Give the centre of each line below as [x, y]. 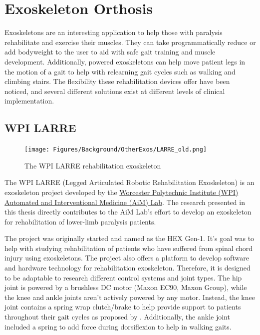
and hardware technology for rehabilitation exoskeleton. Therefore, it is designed [128, 268]
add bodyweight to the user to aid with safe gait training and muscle [110, 52]
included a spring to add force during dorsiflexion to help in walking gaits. [118, 326]
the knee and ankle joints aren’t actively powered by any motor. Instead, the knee [130, 297]
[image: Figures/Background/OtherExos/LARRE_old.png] [116, 150]
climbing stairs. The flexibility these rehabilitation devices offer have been [117, 81]
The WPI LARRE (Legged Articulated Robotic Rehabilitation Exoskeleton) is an [130, 182]
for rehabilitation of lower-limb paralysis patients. [80, 221]
